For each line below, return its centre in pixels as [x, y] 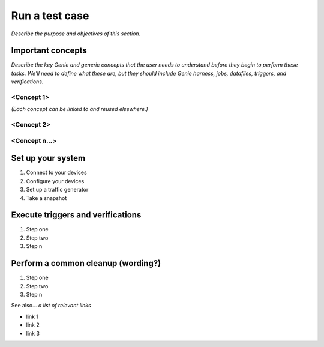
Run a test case [50, 16]
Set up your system [48, 158]
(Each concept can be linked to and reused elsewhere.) [79, 109]
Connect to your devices [56, 173]
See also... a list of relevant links [51, 306]
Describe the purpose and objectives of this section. [76, 34]
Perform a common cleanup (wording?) [86, 263]
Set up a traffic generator [57, 190]
